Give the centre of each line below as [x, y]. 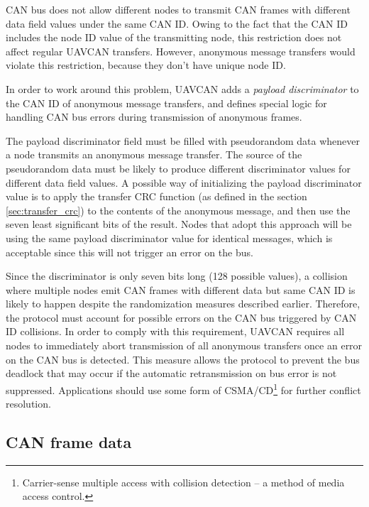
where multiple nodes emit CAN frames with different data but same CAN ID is [181, 289]
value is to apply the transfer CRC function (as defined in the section [156, 196]
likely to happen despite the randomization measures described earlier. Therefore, [183, 304]
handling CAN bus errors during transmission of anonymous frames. [154, 117]
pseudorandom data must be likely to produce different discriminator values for [178, 168]
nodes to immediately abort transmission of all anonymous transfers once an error [184, 345]
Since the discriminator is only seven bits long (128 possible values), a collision [177, 276]
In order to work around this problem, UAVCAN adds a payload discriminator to [182, 88]
